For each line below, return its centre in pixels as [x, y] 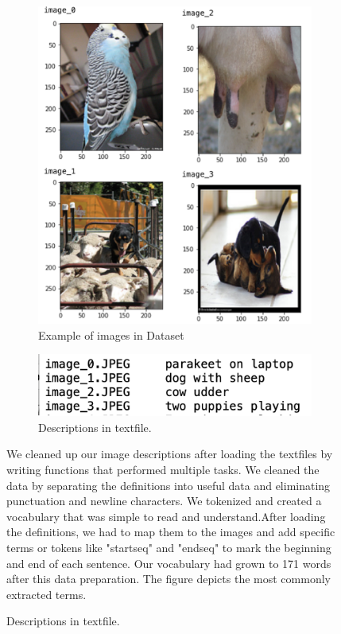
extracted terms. [46, 594]
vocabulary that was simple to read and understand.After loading [166, 516]
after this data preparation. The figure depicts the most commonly [169, 579]
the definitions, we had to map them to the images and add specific [171, 532]
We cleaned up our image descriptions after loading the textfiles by [170, 454]
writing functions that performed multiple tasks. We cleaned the [163, 469]
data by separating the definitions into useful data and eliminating [169, 485]
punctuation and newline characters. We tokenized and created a [164, 501]
